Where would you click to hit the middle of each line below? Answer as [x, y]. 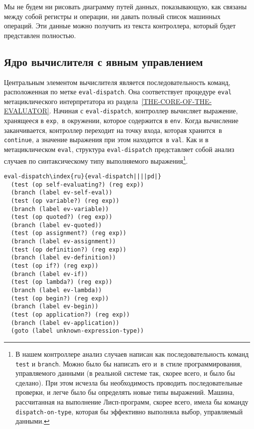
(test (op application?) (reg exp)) [70, 315]
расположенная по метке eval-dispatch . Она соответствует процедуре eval [118, 92]
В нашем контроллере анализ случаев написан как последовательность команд [132, 354]
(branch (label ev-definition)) [63, 258]
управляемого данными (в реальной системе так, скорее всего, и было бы [125, 373]
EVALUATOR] [27, 111]
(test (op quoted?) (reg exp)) [62, 217]
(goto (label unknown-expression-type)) [77, 331]
